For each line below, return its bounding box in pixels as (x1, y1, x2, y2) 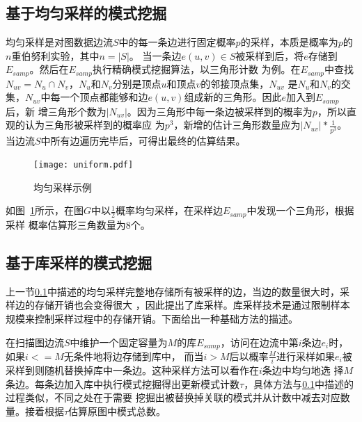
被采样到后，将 (235, 48, 304, 63)
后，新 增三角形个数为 (6, 104, 107, 118)
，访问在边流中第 (220, 334, 299, 349)
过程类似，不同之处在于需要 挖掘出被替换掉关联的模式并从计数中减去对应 (6, 390, 340, 405)
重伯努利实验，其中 (11, 48, 100, 63)
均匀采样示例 (33, 179, 92, 194)
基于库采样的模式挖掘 (6, 251, 152, 273)
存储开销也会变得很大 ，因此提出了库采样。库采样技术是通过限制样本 (34, 298, 350, 312)
